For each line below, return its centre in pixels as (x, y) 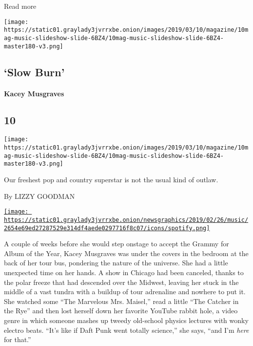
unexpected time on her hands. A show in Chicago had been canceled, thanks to (124, 272)
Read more (20, 6)
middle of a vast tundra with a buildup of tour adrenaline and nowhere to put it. (125, 292)
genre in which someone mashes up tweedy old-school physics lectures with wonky (126, 320)
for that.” (18, 339)
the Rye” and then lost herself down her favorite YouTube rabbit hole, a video (121, 311)
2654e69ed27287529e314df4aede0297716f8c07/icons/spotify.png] (107, 228)
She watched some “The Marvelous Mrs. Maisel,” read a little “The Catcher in (121, 301)
